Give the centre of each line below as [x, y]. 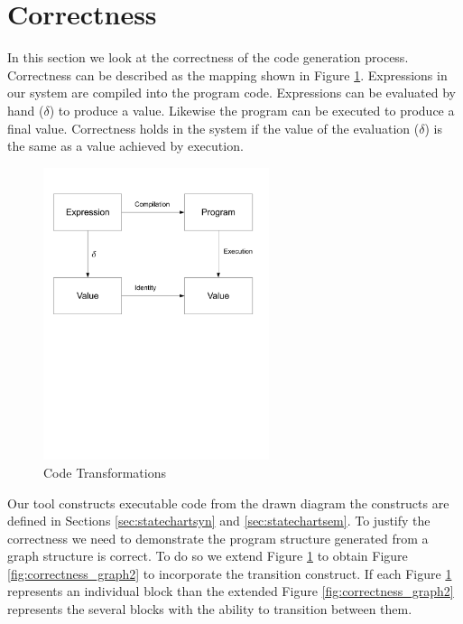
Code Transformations [105, 472]
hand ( [26, 110]
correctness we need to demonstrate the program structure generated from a [218, 538]
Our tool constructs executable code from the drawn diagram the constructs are [228, 503]
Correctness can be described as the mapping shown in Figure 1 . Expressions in [227, 75]
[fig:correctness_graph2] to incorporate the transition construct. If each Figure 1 [230, 573]
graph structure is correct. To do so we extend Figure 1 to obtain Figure [208, 556]
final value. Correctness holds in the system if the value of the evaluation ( [213, 128]
